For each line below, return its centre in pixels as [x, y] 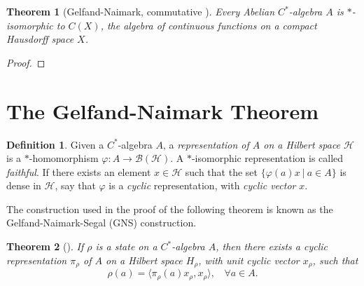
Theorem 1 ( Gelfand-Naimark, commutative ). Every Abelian [141, 11]
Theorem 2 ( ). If [45, 246]
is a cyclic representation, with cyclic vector [202, 185]
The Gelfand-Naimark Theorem [163, 110]
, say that [75, 185]
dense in [24, 185]
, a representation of [206, 144]
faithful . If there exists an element [79, 171]
